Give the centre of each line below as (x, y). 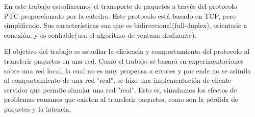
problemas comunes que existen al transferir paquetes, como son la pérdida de (121, 99)
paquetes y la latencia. (38, 108)
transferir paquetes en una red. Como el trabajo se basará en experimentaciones (124, 60)
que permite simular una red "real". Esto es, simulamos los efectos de (134, 89)
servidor (16, 89)
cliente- (223, 80)
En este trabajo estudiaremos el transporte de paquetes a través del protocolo (121, 6)
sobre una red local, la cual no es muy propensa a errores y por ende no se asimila (127, 70)
